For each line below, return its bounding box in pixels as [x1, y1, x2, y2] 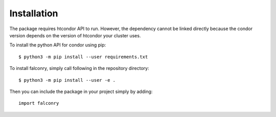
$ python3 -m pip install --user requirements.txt [18, 54, 148, 60]
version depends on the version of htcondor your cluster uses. [9, 32, 141, 38]
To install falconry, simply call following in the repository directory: [9, 65, 149, 72]
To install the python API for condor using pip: [9, 42, 106, 48]
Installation [9, 8, 58, 19]
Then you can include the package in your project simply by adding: [9, 88, 153, 95]
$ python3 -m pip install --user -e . [18, 77, 116, 83]
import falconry [18, 100, 59, 106]
